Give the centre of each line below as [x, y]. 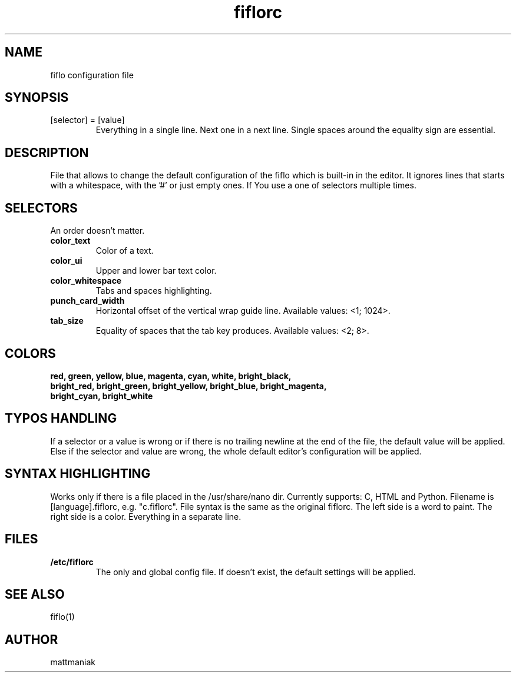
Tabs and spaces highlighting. [154, 291]
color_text [70, 241]
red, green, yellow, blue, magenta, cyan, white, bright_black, [171, 376]
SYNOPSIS [37, 98]
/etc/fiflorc [72, 562]
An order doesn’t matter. [97, 231]
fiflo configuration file [92, 75]
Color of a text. [125, 251]
